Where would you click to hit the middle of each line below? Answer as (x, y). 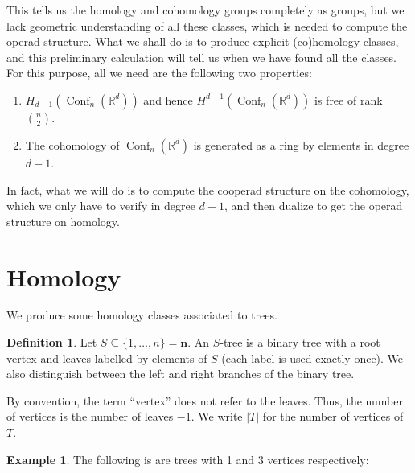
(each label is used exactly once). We (312, 358)
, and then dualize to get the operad (314, 206)
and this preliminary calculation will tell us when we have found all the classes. (202, 57)
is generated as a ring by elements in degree (301, 144)
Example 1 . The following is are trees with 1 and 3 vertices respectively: (188, 459)
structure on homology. (63, 221)
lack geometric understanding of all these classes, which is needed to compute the (207, 25)
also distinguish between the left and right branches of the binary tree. (181, 374)
